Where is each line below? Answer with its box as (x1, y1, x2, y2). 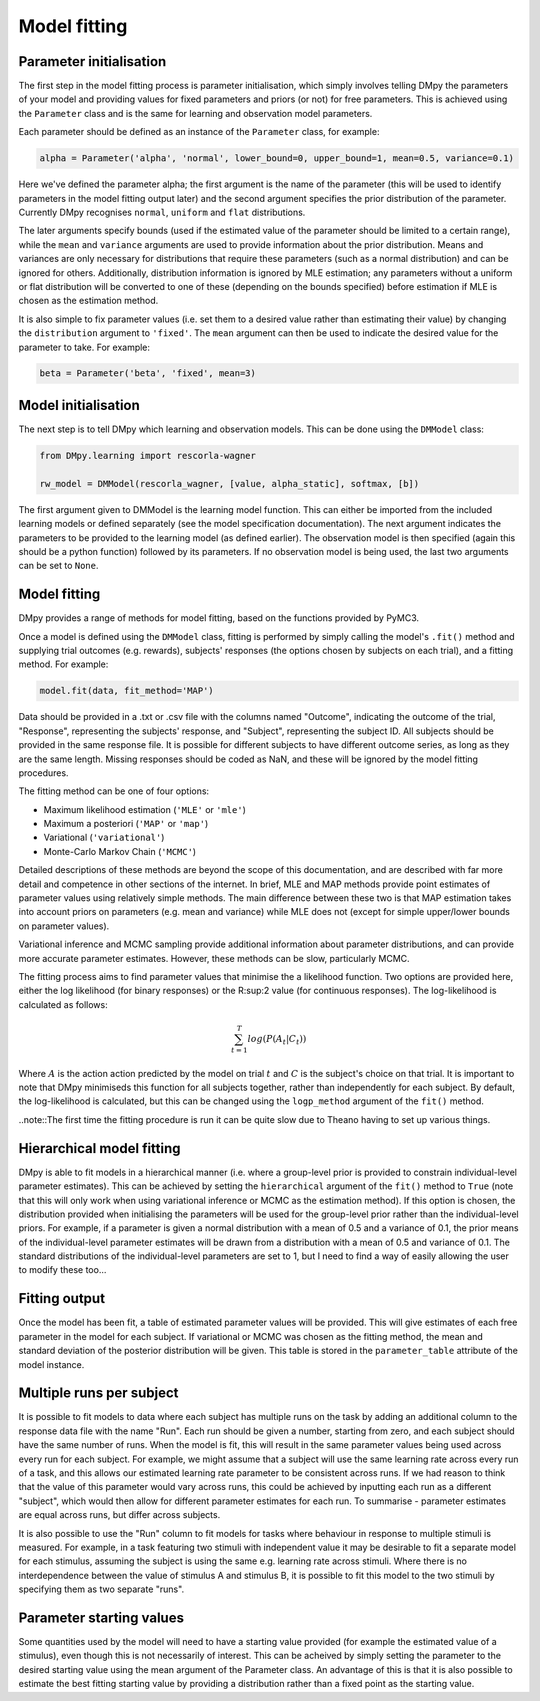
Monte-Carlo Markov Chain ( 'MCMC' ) (43, 845, 197, 857)
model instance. (18, 1358, 85, 1370)
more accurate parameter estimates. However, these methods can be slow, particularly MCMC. (18, 952, 410, 964)
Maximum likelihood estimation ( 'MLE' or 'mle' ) (43, 803, 247, 815)
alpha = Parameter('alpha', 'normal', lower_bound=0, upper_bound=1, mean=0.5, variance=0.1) (39, 153, 515, 164)
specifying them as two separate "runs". (18, 1583, 185, 1595)
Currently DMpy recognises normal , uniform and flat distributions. (18, 206, 306, 218)
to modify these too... (18, 1264, 107, 1276)
